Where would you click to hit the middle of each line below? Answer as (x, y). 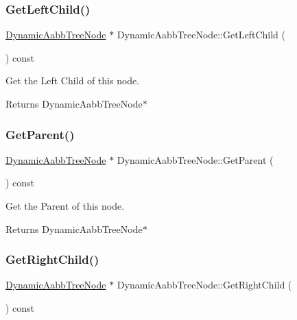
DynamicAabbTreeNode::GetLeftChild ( (201, 35)
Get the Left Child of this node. (73, 81)
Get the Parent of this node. (65, 206)
